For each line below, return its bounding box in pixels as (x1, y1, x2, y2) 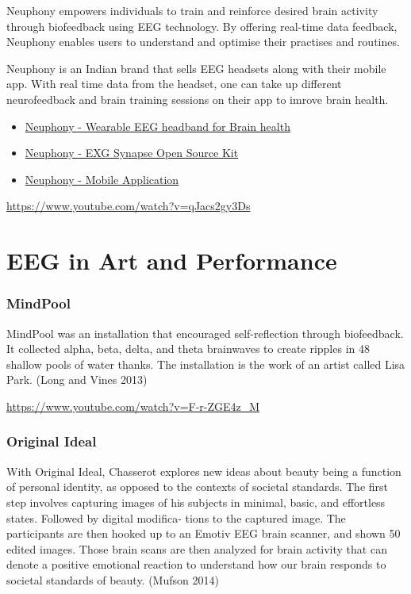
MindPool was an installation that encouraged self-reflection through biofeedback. (6, 324, 404, 341)
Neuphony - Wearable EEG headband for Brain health (25, 117, 290, 134)
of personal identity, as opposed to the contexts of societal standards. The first (6, 478, 389, 495)
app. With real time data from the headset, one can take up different (6, 75, 342, 92)
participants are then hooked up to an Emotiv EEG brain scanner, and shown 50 (6, 525, 401, 542)
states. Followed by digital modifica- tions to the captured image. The (6, 509, 346, 526)
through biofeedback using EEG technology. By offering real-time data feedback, (6, 17, 398, 34)
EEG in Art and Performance (6, 244, 337, 277)
